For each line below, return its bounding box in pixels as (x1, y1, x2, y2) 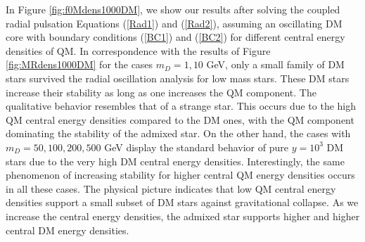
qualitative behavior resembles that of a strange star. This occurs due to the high (6, 98, 357, 113)
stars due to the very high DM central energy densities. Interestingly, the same (6, 153, 345, 168)
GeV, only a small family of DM (206, 57, 345, 72)
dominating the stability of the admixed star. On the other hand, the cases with (6, 126, 351, 141)
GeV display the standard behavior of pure (104, 139, 288, 154)
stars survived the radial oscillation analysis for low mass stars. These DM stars (6, 70, 350, 85)
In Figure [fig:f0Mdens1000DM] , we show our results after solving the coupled (6, 2, 340, 16)
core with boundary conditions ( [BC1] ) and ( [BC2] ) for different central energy (6, 30, 345, 44)
